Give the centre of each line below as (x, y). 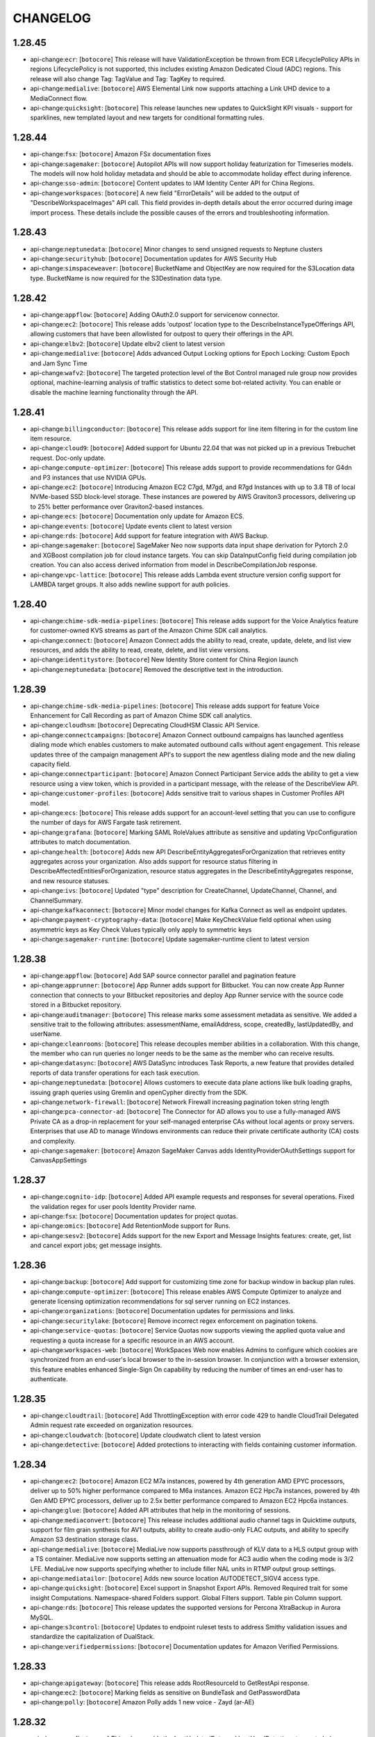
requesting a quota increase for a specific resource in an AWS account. (132, 1340)
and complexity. (53, 1141)
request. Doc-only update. (68, 458)
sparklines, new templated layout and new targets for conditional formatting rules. (147, 117)
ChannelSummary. (57, 900)
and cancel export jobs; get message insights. (96, 1245)
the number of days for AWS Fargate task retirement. (106, 823)
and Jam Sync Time (59, 363)
